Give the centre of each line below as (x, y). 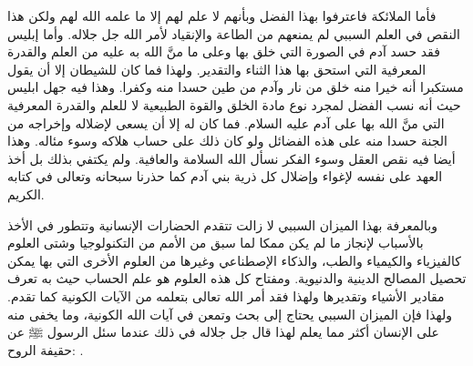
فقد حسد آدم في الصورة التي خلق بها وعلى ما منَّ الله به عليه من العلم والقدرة (224, 51)
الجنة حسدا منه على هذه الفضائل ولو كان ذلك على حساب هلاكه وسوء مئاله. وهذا (227, 141)
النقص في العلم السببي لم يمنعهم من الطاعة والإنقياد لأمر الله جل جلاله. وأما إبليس (234, 33)
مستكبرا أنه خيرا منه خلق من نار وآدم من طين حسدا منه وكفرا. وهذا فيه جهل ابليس (236, 87)
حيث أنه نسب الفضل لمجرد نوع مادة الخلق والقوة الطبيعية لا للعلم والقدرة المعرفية (234, 104)
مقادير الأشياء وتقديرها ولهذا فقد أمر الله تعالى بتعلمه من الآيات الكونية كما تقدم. (226, 295)
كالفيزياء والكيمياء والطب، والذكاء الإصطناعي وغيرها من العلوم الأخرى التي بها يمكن (235, 260)
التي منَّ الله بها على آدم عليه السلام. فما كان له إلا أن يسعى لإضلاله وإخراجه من (226, 122)
